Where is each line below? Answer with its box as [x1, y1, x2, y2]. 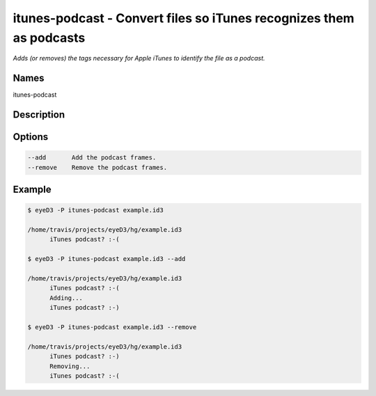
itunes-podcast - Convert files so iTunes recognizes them [13, 10, 354, 26]
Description [13, 109, 65, 121]
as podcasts [13, 30, 86, 45]
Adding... [49, 294, 84, 302]
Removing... [49, 362, 91, 370]
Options [13, 131, 49, 143]
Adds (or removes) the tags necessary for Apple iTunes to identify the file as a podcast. [13, 54, 265, 63]
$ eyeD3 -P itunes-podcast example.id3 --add [27, 255, 186, 263]
